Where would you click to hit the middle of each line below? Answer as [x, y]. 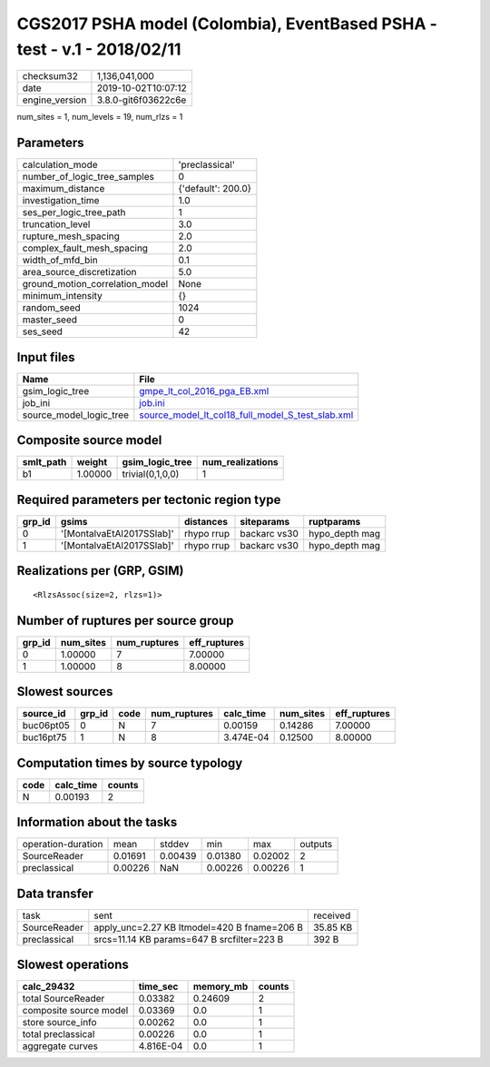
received [332, 915]
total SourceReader [64, 999]
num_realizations [240, 462]
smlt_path [44, 462]
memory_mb [220, 987]
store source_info [59, 1023]
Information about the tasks [97, 822]
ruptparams [335, 521]
